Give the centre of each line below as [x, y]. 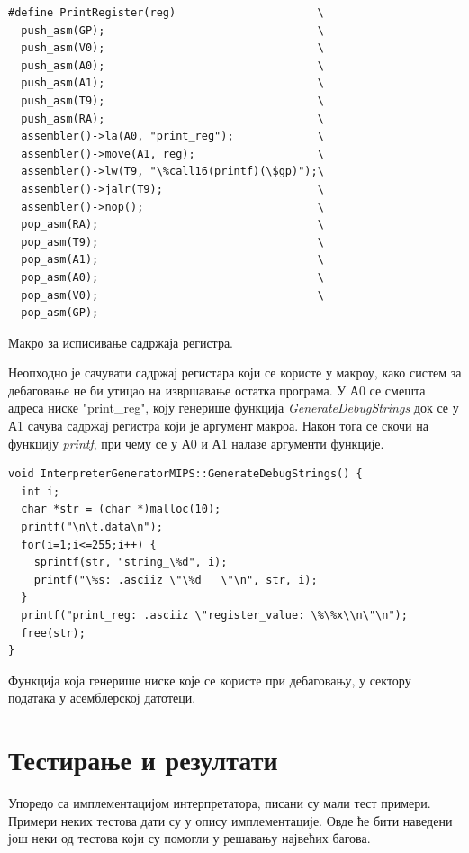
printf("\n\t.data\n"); [92, 527]
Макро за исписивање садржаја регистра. [121, 342]
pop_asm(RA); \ [172, 225]
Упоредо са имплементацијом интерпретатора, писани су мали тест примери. [220, 803]
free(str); [53, 633]
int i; [41, 491]
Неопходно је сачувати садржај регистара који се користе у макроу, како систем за [235, 372]
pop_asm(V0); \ [172, 295]
